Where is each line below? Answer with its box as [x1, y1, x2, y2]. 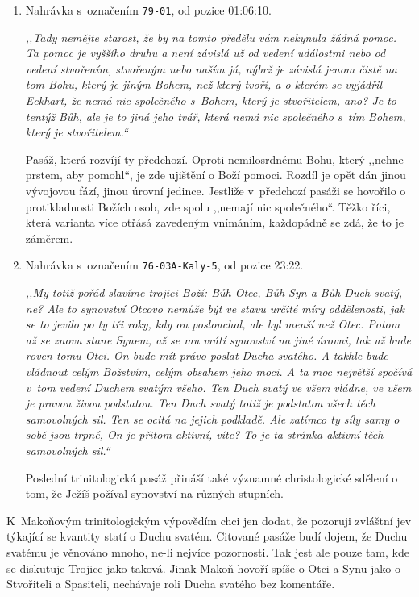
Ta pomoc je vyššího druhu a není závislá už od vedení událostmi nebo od [25, 44, 386, 61]
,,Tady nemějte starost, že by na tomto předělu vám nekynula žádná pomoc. [25, 28, 396, 45]
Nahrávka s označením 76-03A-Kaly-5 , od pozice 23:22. [25, 257, 304, 273]
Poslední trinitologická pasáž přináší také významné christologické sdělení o [25, 469, 398, 486]
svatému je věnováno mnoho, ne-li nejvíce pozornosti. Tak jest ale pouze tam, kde [6, 543, 409, 560]
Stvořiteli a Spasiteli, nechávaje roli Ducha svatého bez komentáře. [6, 575, 335, 592]
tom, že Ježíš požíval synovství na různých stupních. [25, 485, 284, 502]
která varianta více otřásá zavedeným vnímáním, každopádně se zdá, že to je [25, 214, 404, 231]
